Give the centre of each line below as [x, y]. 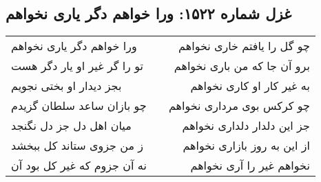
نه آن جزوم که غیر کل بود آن [79, 166]
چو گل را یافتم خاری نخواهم [244, 46]
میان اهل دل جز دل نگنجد [71, 126]
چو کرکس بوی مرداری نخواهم [239, 106]
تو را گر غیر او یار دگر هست [77, 66]
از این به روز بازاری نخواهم [246, 146]
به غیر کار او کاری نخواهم [250, 86]
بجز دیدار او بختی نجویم [66, 86]
